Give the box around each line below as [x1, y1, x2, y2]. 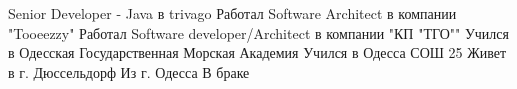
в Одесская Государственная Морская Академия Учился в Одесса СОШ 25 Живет [8, 42, 507, 63]
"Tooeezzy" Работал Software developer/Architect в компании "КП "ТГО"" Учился [8, 22, 510, 43]
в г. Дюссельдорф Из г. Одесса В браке [8, 61, 250, 82]
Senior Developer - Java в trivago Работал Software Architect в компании [8, 3, 457, 23]
